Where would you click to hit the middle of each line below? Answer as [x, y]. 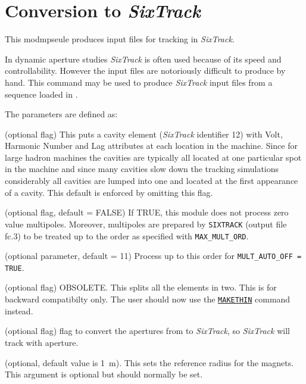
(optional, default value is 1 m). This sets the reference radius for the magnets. [149, 362]
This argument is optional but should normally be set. [104, 374]
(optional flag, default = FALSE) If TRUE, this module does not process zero [147, 212]
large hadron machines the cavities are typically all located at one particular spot [153, 157]
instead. [19, 310]
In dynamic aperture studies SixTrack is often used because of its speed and [143, 59]
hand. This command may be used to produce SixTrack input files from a [139, 82]
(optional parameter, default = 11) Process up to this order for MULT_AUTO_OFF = [153, 256]
